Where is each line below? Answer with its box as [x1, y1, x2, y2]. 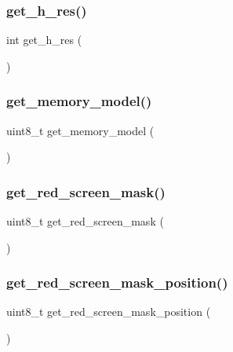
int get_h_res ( [6, 31, 82, 48]
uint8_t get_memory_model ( [6, 122, 155, 138]
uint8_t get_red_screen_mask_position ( [6, 303, 211, 320]
